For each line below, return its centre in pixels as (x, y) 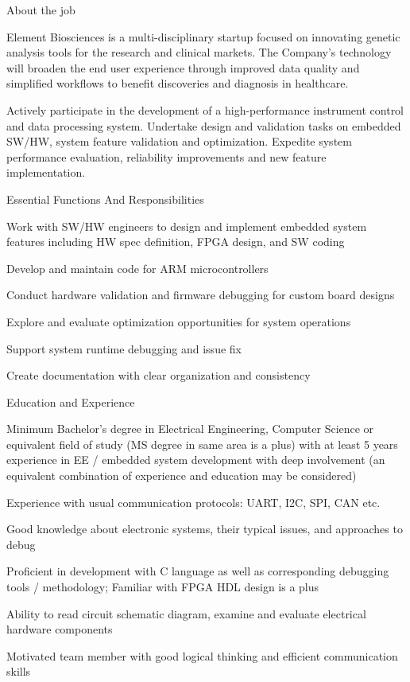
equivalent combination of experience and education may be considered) (182, 475)
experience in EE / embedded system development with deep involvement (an (196, 460)
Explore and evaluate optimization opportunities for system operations (179, 321)
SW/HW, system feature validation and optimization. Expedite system (179, 141)
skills (19, 671)
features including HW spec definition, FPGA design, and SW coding (176, 242)
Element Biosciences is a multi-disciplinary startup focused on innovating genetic (203, 36)
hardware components (60, 629)
